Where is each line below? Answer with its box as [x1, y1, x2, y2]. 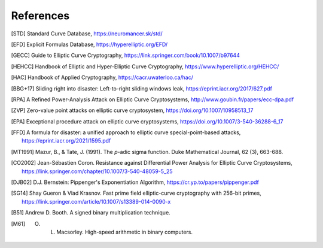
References [11, 9, 70, 22]
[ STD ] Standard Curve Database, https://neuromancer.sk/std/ [11, 30, 163, 37]
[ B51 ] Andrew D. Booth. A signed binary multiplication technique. [11, 209, 170, 216]
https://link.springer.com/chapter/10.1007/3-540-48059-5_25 [22, 168, 173, 175]
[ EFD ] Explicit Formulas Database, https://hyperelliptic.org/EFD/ [11, 41, 168, 48]
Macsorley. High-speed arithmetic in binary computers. [56, 228, 193, 235]
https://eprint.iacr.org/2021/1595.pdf [22, 137, 111, 144]
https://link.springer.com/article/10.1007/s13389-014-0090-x [22, 198, 171, 205]
